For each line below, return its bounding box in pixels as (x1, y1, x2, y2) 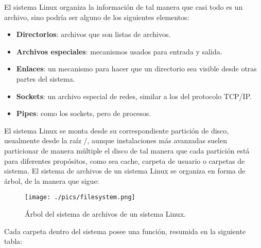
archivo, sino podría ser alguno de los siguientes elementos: (4, 11, 189, 22)
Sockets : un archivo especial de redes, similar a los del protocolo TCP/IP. (16, 90, 252, 101)
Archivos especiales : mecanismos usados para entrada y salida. (16, 46, 222, 56)
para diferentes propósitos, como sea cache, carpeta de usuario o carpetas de (4, 155, 245, 166)
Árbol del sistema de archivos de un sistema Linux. (25, 208, 186, 219)
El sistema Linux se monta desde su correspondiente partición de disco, (4, 125, 229, 136)
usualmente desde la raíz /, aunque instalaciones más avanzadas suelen (4, 135, 227, 146)
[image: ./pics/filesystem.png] (25, 194, 135, 201)
